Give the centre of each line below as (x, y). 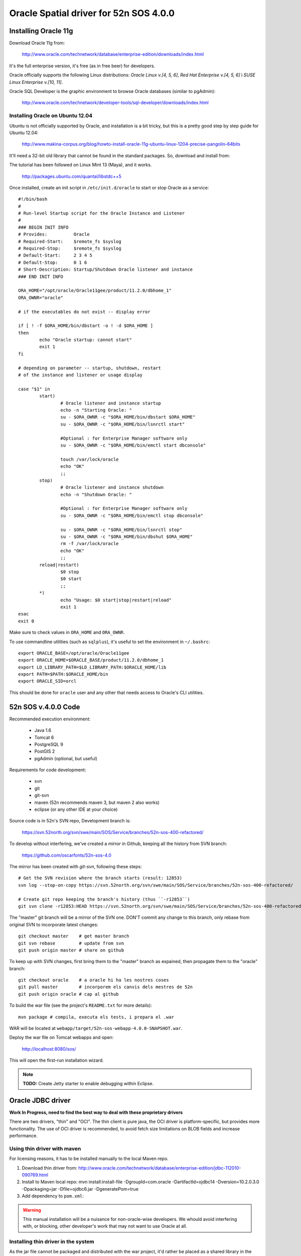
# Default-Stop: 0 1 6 (53, 262)
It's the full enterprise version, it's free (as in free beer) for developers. (82, 66)
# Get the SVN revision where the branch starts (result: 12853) (100, 878)
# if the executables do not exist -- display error (84, 312)
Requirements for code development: (48, 770)
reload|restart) (59, 565)
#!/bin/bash (33, 199)
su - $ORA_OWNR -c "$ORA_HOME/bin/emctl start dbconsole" (133, 445)
